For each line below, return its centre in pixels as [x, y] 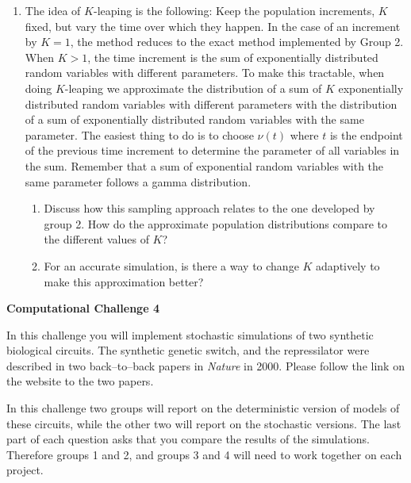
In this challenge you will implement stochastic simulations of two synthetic [190, 334]
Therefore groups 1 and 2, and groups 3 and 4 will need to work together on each [204, 454]
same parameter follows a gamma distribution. [138, 181]
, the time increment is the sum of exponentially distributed [233, 57]
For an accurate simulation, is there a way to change [171, 265]
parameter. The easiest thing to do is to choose [139, 134]
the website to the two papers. [80, 381]
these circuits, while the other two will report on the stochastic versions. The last [204, 423]
